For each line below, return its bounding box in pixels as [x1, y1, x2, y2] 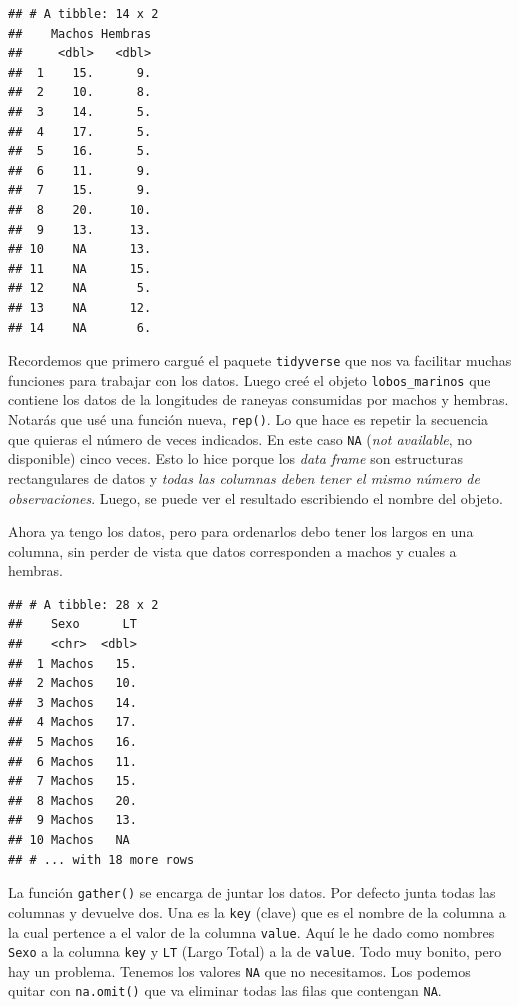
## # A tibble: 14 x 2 [8, 7, 159, 21]
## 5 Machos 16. [8, 735, 137, 750]
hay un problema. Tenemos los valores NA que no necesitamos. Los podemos [8, 960, 471, 981]
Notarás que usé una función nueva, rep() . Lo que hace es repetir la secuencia [8, 409, 489, 429]
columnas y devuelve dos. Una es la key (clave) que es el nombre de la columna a [8, 901, 506, 922]
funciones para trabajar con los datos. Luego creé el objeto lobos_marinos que [8, 369, 491, 390]
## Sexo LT [8, 617, 137, 632]
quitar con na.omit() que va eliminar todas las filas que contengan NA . [8, 980, 442, 1001]
